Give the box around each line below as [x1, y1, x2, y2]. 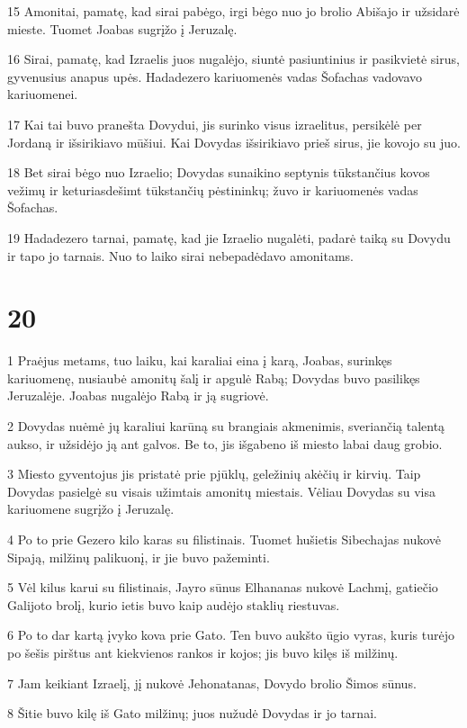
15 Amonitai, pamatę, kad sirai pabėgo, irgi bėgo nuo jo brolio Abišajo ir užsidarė [7, 2, 460, 20]
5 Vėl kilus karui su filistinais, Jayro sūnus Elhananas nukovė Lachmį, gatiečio [7, 578, 438, 597]
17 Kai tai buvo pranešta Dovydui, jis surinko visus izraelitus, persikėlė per [7, 114, 422, 133]
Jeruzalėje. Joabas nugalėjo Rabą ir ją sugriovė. [7, 386, 269, 405]
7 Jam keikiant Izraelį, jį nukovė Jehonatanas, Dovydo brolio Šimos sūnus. [7, 673, 417, 692]
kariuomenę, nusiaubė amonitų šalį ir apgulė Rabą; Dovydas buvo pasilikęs [7, 368, 420, 387]
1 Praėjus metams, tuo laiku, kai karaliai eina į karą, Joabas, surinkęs [7, 351, 392, 370]
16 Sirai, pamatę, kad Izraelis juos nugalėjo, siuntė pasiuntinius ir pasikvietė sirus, [7, 49, 460, 68]
